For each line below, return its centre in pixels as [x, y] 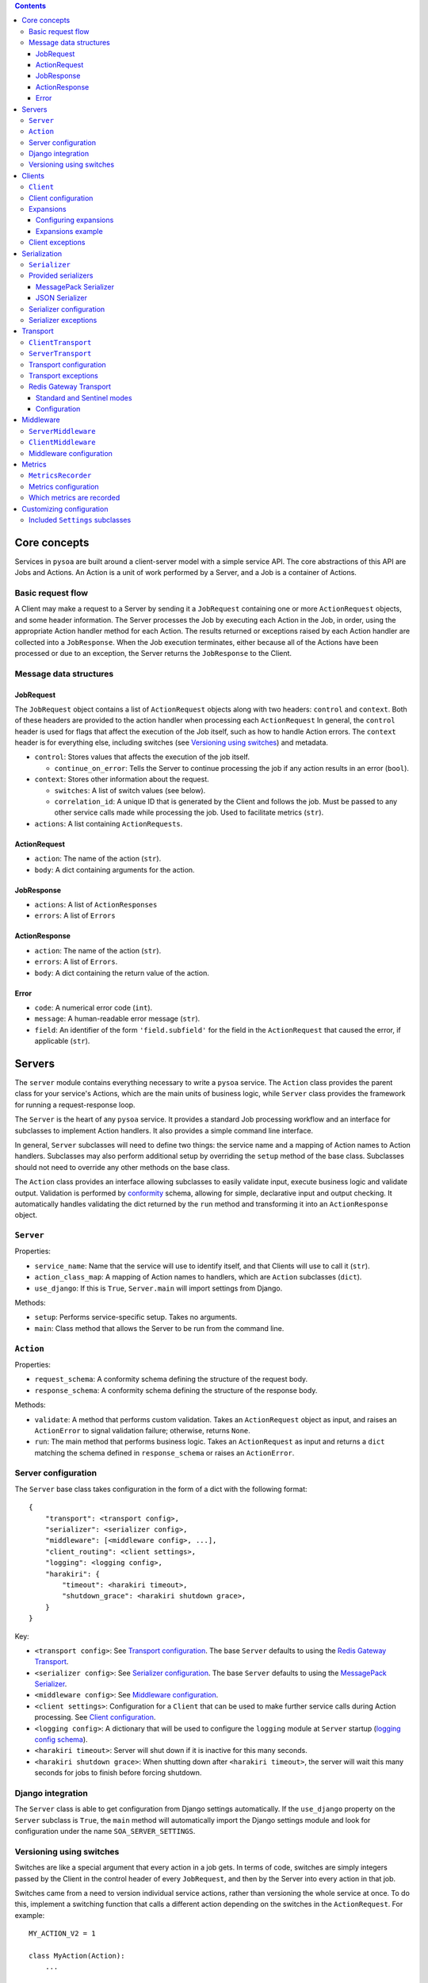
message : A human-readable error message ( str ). [117, 1018]
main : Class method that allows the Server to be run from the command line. [159, 1328]
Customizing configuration [65, 508]
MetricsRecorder [60, 476]
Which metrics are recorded [75, 498]
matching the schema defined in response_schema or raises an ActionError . [164, 1452]
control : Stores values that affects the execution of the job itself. [142, 757]
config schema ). [61, 1739]
